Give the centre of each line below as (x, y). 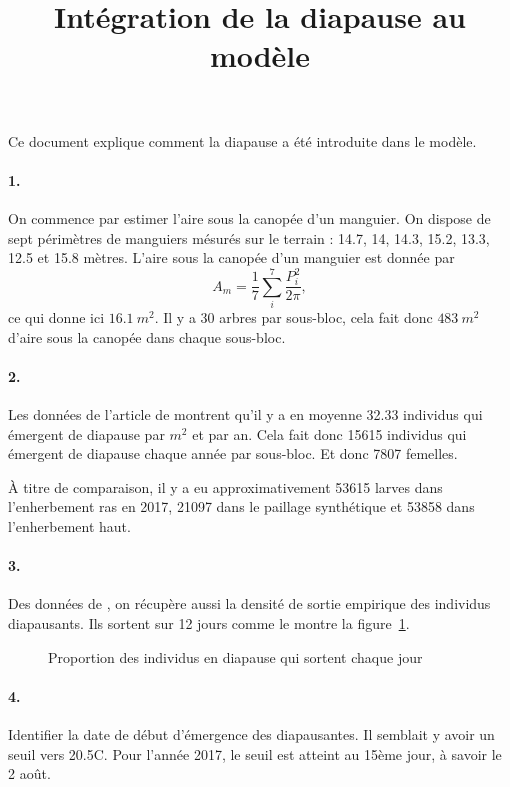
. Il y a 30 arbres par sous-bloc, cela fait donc (293, 317)
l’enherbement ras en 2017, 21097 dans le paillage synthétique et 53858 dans (241, 506)
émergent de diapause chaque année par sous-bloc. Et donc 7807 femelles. (233, 453)
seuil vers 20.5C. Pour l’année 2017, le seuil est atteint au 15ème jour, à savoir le (255, 753)
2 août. (29, 773)
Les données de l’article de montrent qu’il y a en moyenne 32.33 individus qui (245, 414)
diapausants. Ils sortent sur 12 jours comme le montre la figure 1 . (209, 622)
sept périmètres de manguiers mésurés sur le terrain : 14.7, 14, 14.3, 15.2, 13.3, (249, 237)
